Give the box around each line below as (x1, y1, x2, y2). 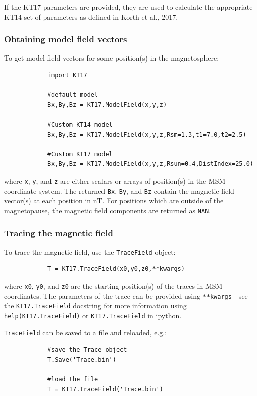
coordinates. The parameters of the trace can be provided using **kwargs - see (4, 290, 248, 301)
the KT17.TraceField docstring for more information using (4, 300, 187, 311)
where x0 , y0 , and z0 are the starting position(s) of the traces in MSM (4, 280, 223, 291)
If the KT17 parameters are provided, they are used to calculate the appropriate (4, 2, 253, 12)
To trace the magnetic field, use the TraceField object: (4, 246, 176, 257)
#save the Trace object (47, 346, 127, 354)
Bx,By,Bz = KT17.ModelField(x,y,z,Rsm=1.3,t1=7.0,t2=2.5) (47, 131, 246, 138)
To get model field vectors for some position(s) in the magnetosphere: (4, 52, 219, 63)
